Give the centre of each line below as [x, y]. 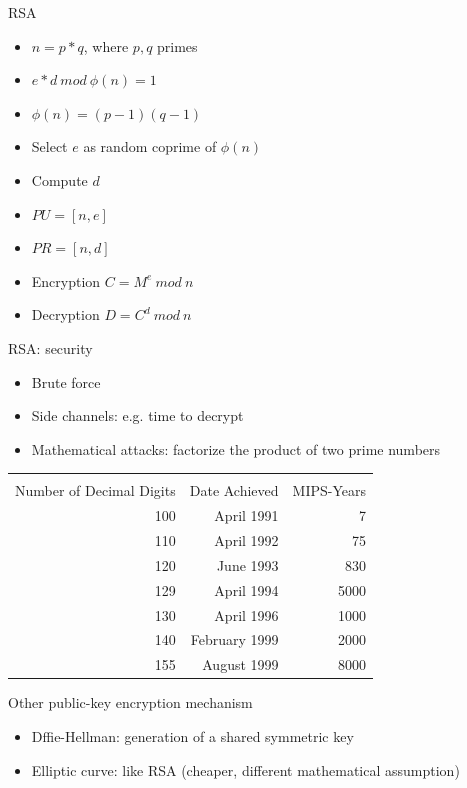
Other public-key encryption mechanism [130, 702]
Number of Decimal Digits [95, 490]
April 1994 [246, 589]
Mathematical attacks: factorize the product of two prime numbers [236, 448]
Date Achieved [234, 490]
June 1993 [247, 564]
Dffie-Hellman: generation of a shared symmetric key [192, 735]
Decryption [65, 314]
